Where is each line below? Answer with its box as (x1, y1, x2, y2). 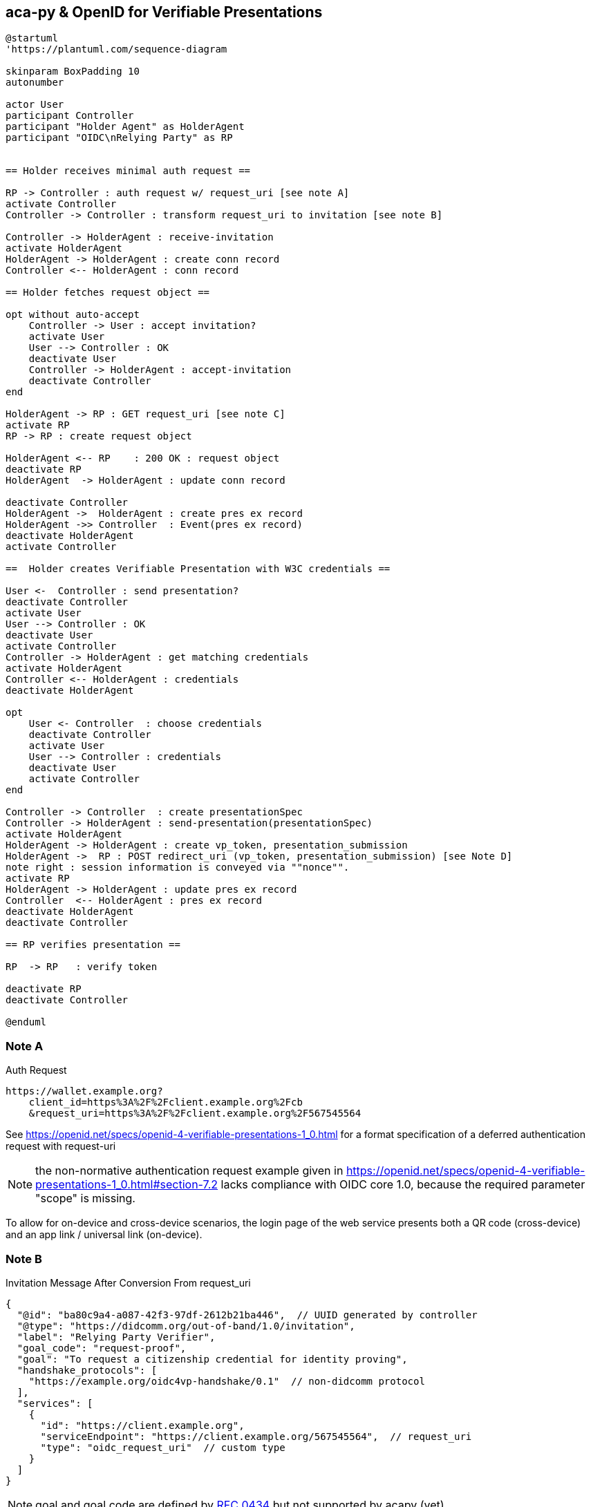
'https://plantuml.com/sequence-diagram (6, 44, 227, 55)
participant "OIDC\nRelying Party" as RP (6, 132, 233, 144)
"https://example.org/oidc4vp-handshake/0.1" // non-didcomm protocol (28, 1375, 425, 1387)
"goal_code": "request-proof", (17, 1342, 187, 1354)
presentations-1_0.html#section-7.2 (35, 1177, 218, 1192)
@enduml (6, 1016, 47, 1028)
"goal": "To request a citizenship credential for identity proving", (17, 1353, 408, 1365)
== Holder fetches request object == (6, 287, 210, 298)
